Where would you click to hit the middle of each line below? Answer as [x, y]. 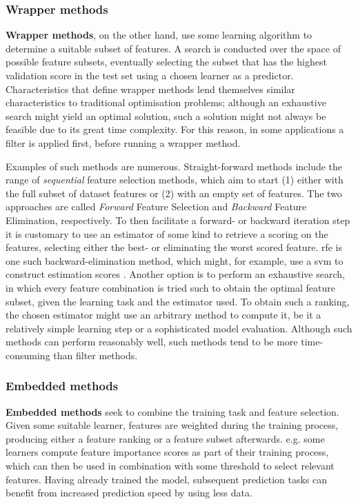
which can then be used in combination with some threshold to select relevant [170, 466]
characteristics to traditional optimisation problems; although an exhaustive [166, 102]
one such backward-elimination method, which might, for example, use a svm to [175, 260]
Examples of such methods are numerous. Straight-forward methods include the [174, 166]
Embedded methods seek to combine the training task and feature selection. [172, 411]
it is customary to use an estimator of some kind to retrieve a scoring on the [167, 233]
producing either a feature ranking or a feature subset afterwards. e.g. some [165, 438]
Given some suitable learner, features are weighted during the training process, [172, 425]
